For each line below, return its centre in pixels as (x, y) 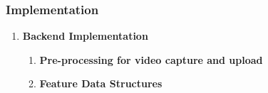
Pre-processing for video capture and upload (151, 59)
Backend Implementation (85, 36)
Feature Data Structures (101, 83)
